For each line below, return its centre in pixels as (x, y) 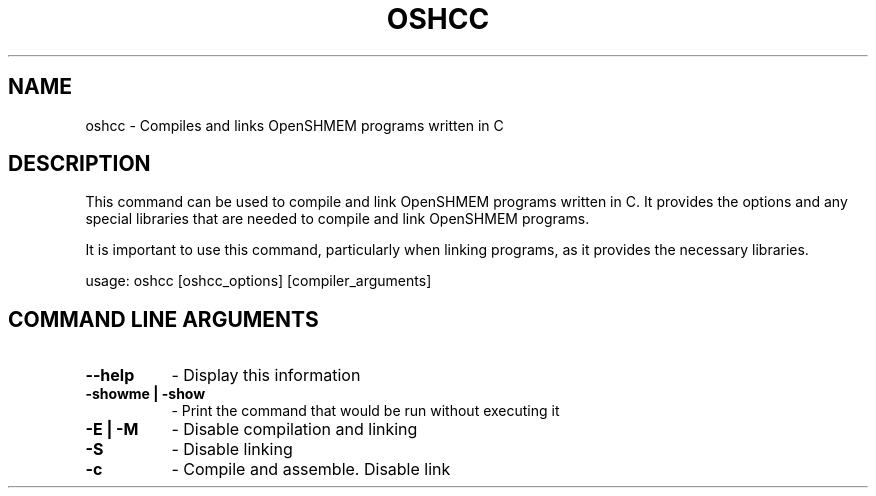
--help (110, 375)
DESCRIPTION (79, 164)
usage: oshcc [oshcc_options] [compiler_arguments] (258, 281)
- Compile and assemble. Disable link (311, 469)
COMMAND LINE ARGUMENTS (163, 319)
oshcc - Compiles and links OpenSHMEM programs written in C (294, 125)
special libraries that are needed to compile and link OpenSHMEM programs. (337, 219)
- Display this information (266, 375)
